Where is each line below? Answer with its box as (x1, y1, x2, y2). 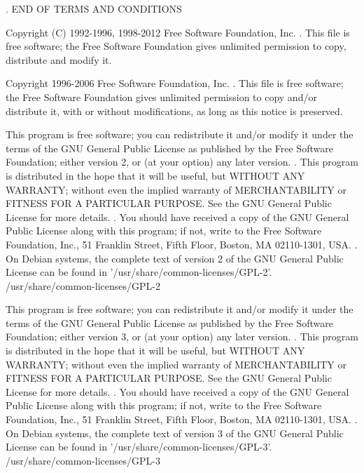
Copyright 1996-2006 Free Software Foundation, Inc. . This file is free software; (6, 76, 344, 91)
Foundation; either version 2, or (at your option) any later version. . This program (6, 154, 359, 169)
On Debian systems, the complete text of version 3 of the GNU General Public (6, 425, 344, 440)
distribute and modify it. (6, 52, 112, 67)
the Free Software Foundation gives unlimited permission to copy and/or (6, 89, 317, 104)
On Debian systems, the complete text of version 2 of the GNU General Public (6, 251, 344, 265)
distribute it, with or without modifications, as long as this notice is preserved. (6, 103, 343, 118)
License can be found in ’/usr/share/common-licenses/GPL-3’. (6, 439, 272, 454)
